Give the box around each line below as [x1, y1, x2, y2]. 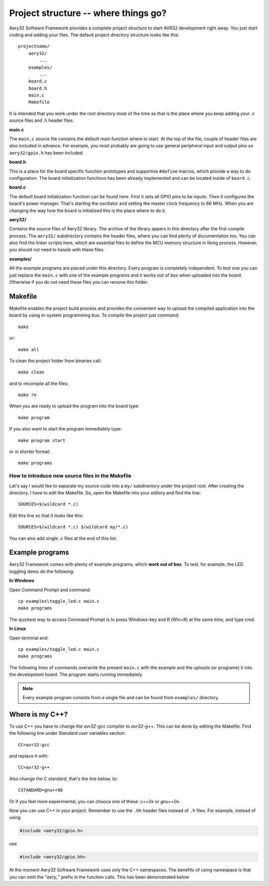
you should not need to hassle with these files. [9, 247, 105, 253]
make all [18, 347, 39, 352]
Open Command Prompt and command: [9, 587, 91, 593]
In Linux [9, 626, 26, 632]
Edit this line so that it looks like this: [9, 512, 84, 518]
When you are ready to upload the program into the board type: [9, 403, 139, 409]
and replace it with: [9, 753, 49, 759]
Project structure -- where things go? [9, 7, 167, 18]
